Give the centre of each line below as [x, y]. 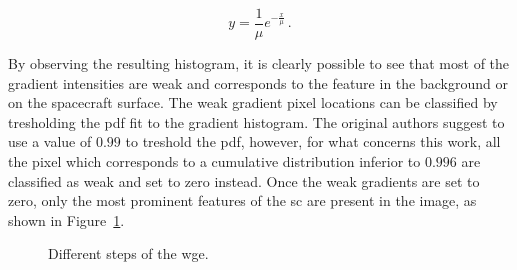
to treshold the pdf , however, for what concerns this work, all [313, 141]
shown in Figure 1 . [66, 219]
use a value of [50, 141]
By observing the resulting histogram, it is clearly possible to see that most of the [259, 63]
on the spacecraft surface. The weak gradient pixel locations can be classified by [253, 102]
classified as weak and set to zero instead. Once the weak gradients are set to [244, 180]
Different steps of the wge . [128, 253]
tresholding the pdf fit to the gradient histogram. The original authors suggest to [256, 121]
